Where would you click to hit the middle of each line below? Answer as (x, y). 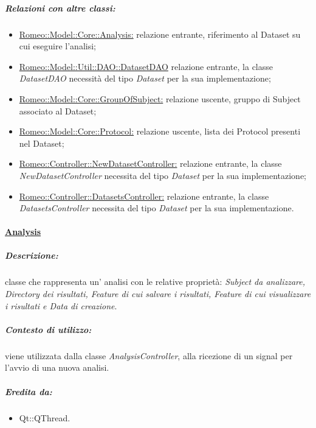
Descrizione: (32, 255)
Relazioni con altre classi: (60, 8)
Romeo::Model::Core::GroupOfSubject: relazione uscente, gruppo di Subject (160, 98)
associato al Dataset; (58, 111)
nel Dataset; (42, 143)
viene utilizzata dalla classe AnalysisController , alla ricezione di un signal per (149, 355)
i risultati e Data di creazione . (61, 305)
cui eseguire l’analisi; (57, 46)
